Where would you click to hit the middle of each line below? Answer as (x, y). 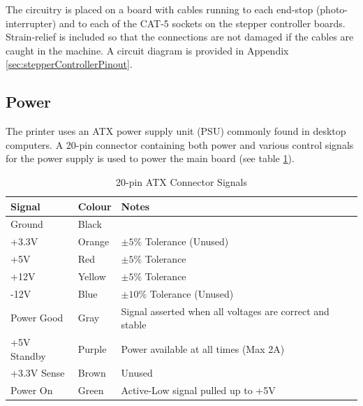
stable (134, 325)
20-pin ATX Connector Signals (181, 181)
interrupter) (31, 23)
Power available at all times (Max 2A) (203, 348)
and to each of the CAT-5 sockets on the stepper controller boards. (202, 23)
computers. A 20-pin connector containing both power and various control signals (180, 144)
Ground (27, 224)
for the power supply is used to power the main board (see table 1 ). (150, 158)
